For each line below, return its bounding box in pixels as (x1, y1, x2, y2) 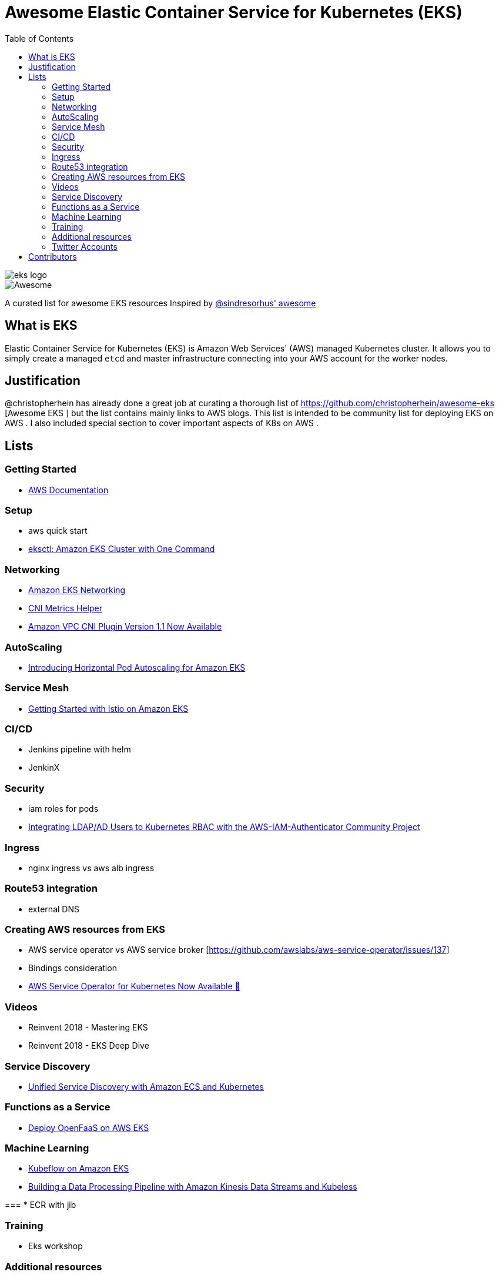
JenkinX (28, 762, 60, 773)
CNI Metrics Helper (28, 603, 102, 614)
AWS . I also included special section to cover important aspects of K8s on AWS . (5, 418, 319, 429)
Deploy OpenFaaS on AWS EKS (28, 1122, 149, 1133)
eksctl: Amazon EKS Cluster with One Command (28, 544, 215, 554)
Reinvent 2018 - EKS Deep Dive (28, 1040, 149, 1051)
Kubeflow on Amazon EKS (28, 1163, 129, 1174)
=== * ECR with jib (5, 1200, 76, 1210)
